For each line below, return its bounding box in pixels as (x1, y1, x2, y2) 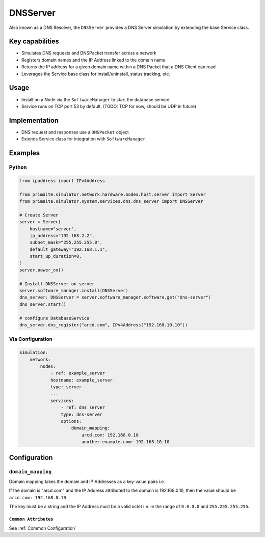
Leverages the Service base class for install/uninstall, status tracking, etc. (21, 71, 170, 77)
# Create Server (19, 212, 59, 218)
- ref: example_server (50, 371, 105, 376)
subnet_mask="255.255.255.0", (29, 240, 103, 245)
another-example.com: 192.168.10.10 (81, 439, 170, 445)
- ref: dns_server (60, 405, 105, 410)
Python (9, 164, 27, 170)
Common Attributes (9, 516, 53, 522)
